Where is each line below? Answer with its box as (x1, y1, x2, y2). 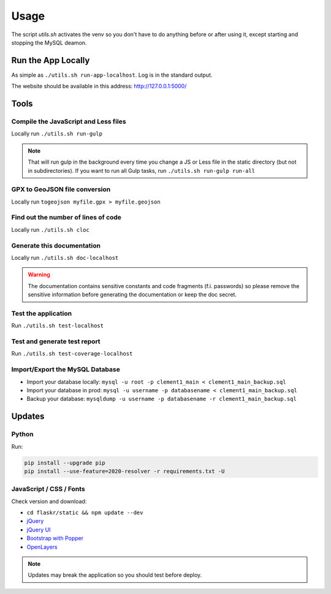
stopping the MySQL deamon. (11, 39, 87, 46)
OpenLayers (26, 543, 58, 550)
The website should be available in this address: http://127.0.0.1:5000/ (11, 83, 187, 90)
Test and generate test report (11, 337, 101, 346)
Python (11, 430, 34, 438)
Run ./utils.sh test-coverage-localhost (11, 350, 133, 357)
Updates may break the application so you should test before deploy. (28, 571, 202, 579)
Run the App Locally (11, 55, 90, 66)
